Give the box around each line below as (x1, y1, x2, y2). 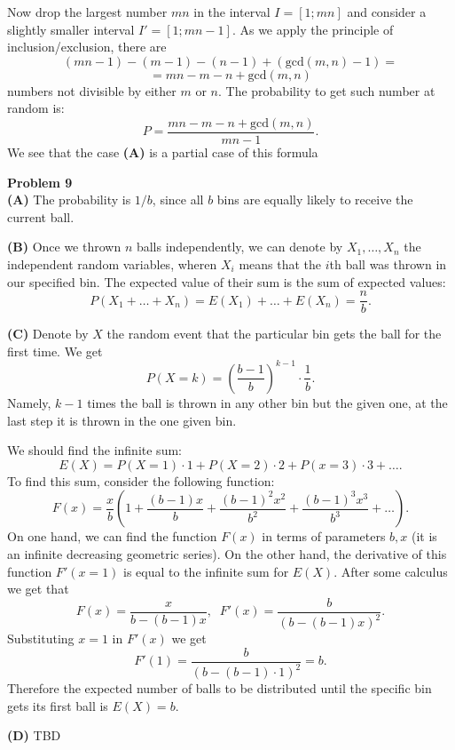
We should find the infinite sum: (7, 441, 182, 459)
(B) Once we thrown (7, 237, 122, 256)
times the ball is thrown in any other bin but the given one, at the (87, 393, 448, 411)
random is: (7, 99, 65, 117)
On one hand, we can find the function (7, 527, 217, 546)
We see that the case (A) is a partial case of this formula (7, 143, 318, 162)
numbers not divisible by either (7, 81, 177, 100)
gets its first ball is (7, 696, 108, 714)
